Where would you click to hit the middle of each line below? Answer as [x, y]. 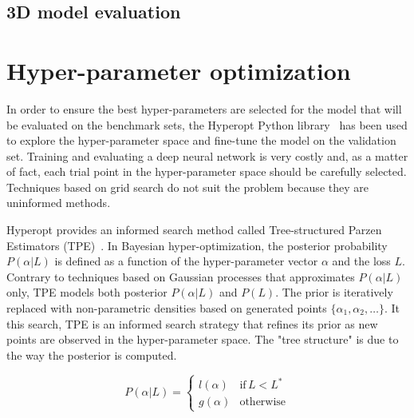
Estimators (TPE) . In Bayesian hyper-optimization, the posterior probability [197, 245]
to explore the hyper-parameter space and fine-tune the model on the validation [201, 140]
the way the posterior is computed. [92, 354]
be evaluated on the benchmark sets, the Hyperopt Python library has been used [207, 124]
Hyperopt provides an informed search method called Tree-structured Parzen [194, 230]
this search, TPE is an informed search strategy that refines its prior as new [192, 323]
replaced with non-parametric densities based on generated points [167, 308]
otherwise [263, 402]
